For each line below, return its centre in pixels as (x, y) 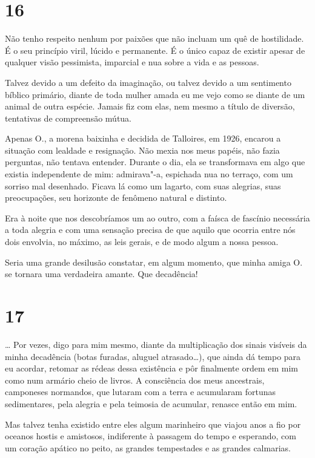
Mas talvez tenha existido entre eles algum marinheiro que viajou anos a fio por (153, 424)
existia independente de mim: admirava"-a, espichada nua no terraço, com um (149, 174)
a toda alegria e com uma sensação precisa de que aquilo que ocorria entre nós (150, 230)
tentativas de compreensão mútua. (68, 118)
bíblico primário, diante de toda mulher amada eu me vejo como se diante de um (155, 94)
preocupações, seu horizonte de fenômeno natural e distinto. (116, 198)
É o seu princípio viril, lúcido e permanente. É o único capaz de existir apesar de (155, 50)
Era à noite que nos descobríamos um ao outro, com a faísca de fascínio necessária (157, 218)
